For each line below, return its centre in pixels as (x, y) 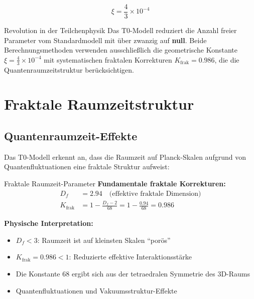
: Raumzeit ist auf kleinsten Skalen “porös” (104, 240)
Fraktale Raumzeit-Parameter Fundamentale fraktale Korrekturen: (115, 184)
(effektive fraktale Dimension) (155, 194)
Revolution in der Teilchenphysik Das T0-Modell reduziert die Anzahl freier (120, 30)
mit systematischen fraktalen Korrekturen (108, 59)
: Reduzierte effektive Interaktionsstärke (130, 257)
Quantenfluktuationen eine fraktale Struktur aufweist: (87, 167)
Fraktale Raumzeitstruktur (99, 104)
